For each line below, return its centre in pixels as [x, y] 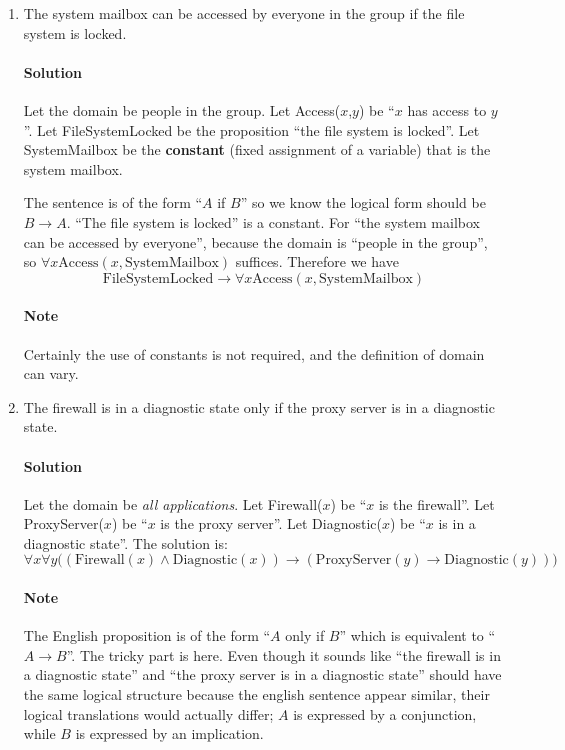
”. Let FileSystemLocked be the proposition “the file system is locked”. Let [251, 129]
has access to [447, 109]
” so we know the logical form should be [363, 202]
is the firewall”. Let [436, 503]
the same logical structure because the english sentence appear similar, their [256, 694]
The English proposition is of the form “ [147, 635]
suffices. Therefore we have [317, 261]
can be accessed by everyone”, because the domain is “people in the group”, [255, 241]
